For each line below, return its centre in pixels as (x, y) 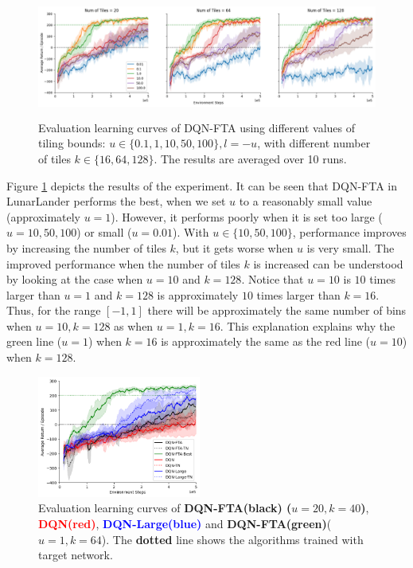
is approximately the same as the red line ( (266, 341)
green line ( (34, 341)
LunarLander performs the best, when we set (116, 201)
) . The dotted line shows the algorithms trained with (232, 539)
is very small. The (351, 247)
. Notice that (273, 279)
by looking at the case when (75, 279)
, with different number (314, 143)
